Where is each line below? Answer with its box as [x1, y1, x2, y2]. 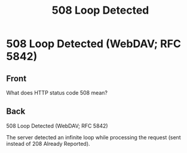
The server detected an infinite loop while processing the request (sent [6, 133, 181, 140]
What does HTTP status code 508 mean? [6, 89, 108, 96]
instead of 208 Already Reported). [6, 140, 91, 147]
